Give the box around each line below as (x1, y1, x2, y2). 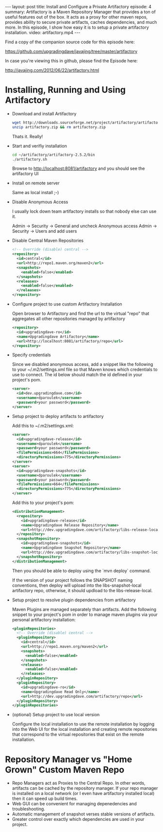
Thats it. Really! (12, 133, 43, 139)
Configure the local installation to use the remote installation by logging (12, 721, 155, 727)
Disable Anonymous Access (12, 199, 68, 205)
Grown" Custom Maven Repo (5, 764, 125, 775)
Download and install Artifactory (12, 110, 77, 116)
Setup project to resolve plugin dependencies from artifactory (12, 597, 136, 603)
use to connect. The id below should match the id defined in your (12, 372, 143, 378)
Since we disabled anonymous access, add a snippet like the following (12, 362, 153, 367)
